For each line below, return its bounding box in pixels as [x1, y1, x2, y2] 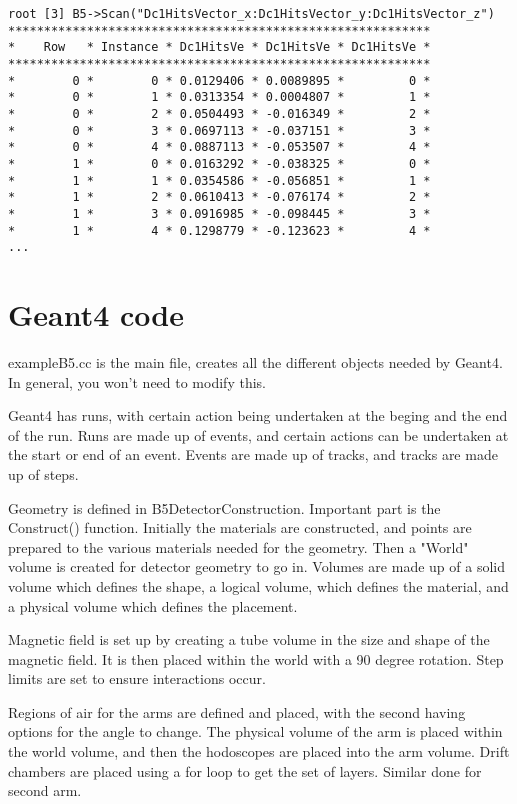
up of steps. [8, 463, 79, 484]
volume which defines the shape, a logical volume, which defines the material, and [8, 575, 509, 596]
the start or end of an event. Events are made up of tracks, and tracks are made [8, 444, 498, 465]
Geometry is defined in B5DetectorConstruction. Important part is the [8, 497, 441, 518]
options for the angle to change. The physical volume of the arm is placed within [8, 721, 503, 742]
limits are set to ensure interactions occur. [8, 668, 266, 689]
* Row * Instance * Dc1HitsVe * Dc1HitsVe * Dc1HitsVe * [8, 40, 431, 55]
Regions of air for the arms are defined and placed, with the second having [8, 701, 466, 722]
